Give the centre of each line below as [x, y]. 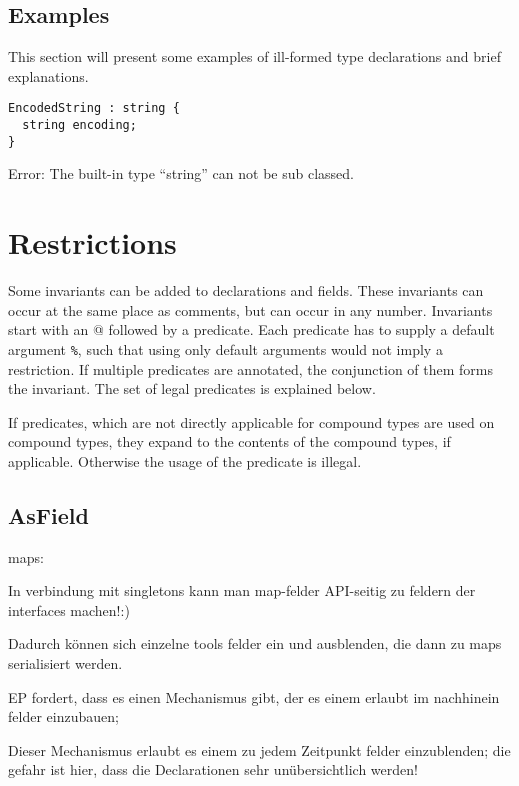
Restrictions [92, 242]
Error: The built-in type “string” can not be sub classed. [181, 173]
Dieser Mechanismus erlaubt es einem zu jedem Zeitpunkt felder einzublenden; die [259, 749]
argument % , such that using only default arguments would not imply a [225, 348]
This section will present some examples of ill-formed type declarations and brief [254, 56]
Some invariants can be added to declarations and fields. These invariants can [246, 290]
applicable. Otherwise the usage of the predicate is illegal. [185, 460]
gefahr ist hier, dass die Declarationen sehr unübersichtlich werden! [213, 769]
